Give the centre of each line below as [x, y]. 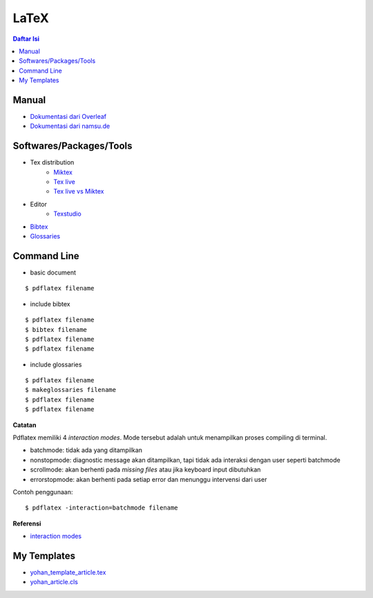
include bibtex [50, 303]
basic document [53, 272]
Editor [39, 204]
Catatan [25, 424]
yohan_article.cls [54, 582]
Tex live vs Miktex [79, 191]
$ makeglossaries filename [71, 390]
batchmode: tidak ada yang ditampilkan [86, 450]
